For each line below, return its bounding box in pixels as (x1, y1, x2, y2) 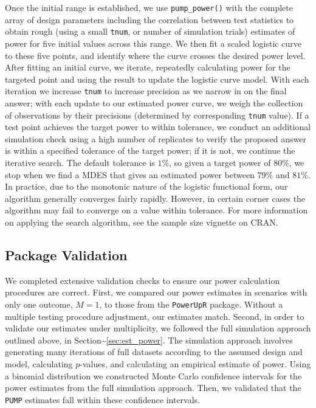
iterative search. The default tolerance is (5, 156, 155, 168)
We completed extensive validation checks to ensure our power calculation (5, 274, 280, 286)
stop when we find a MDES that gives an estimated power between (5, 168, 255, 181)
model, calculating (5, 357, 73, 370)
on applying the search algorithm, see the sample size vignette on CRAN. (5, 215, 278, 228)
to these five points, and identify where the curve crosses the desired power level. (5, 49, 306, 61)
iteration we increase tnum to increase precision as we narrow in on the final (5, 85, 287, 97)
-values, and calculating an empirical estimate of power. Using (80, 357, 311, 370)
